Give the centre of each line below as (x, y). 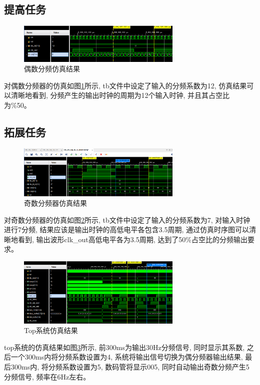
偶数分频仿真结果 (52, 69)
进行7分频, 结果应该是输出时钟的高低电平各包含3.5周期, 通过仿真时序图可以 (126, 229)
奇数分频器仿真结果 (55, 203)
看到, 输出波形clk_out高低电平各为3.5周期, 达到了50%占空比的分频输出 (132, 239)
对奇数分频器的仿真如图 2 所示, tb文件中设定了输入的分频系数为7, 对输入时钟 (127, 219)
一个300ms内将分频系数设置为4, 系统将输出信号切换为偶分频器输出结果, (127, 357)
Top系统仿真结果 (51, 330)
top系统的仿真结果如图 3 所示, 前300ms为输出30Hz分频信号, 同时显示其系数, (124, 347)
